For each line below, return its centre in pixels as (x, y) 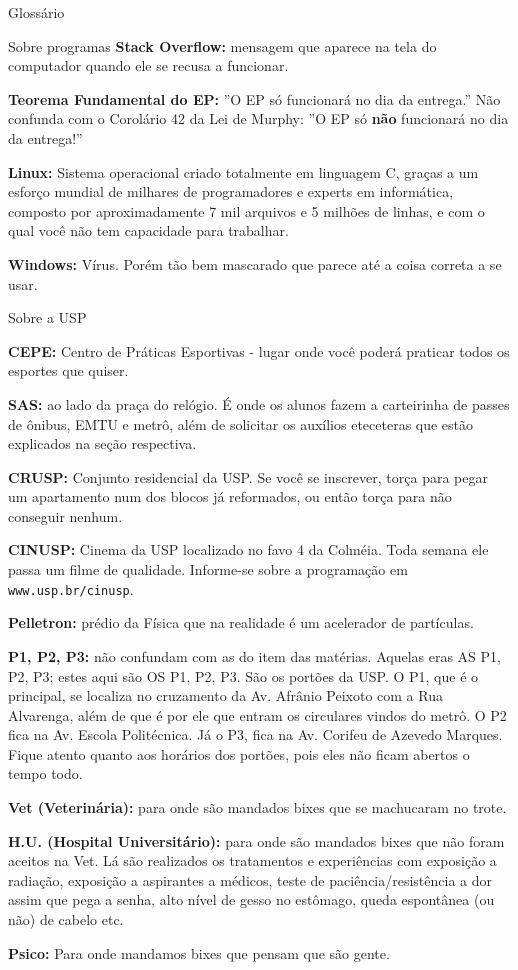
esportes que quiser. (68, 370)
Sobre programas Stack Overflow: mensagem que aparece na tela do (222, 45)
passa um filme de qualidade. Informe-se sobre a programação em (208, 569)
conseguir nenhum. (65, 515)
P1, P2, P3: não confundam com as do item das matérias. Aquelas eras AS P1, (254, 655)
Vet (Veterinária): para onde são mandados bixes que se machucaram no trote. (257, 807)
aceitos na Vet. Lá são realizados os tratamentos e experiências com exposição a (252, 860)
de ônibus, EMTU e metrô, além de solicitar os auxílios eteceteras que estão (241, 423)
